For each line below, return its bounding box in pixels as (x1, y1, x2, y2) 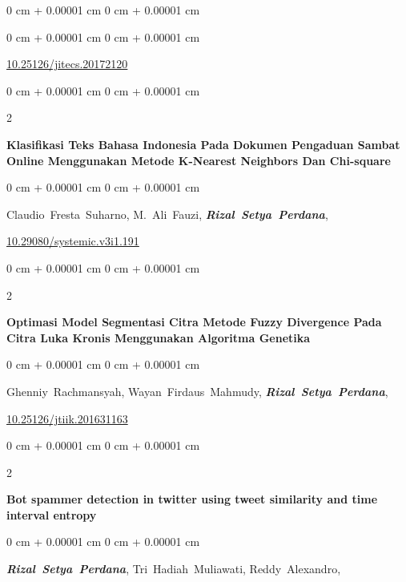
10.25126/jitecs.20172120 (6, 55, 128, 72)
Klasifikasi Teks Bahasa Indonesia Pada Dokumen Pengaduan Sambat (6, 135, 400, 152)
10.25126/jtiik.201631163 (6, 410, 128, 426)
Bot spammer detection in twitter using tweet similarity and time (6, 491, 378, 507)
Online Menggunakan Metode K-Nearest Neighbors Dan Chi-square (6, 152, 391, 168)
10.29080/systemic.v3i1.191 (6, 232, 139, 249)
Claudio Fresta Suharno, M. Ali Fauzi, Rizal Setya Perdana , (6, 205, 328, 222)
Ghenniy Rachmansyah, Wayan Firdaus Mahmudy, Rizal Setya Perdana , (6, 382, 388, 399)
